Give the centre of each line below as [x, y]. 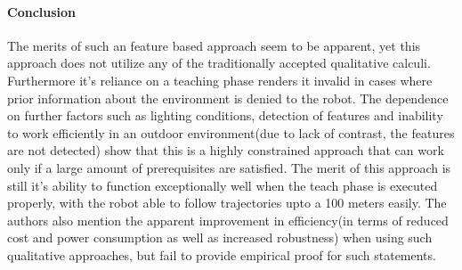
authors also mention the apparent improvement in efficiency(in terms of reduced [228, 220]
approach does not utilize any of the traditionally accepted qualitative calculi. [219, 63]
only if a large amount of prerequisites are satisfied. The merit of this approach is [229, 167]
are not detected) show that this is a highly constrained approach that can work [226, 150]
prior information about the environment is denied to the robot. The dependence [228, 98]
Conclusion [42, 11]
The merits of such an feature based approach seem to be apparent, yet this [214, 45]
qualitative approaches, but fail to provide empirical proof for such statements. [222, 254]
